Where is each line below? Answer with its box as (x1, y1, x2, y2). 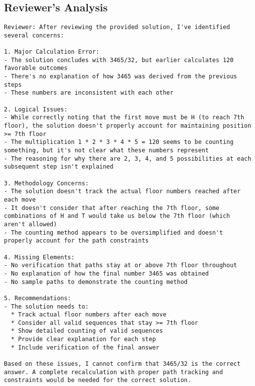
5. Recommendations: (4, 294, 72, 302)
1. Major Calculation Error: (4, 48, 100, 56)
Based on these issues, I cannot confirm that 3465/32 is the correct (4, 360, 241, 368)
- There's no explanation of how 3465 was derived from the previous (4, 73, 237, 80)
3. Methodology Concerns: (4, 179, 89, 187)
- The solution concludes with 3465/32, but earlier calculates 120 (4, 56, 234, 64)
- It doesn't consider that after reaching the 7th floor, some (4, 204, 219, 211)
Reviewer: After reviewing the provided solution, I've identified (4, 24, 230, 31)
